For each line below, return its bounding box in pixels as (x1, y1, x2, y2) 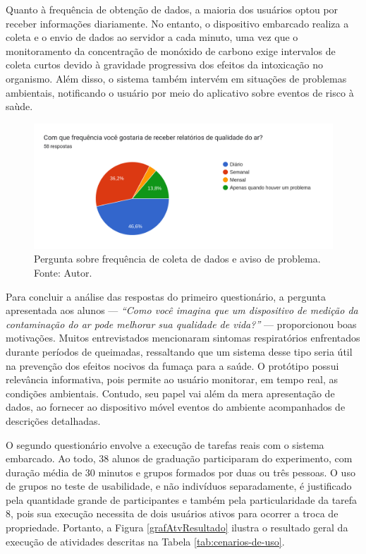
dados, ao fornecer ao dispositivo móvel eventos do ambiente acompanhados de (6, 399, 346, 414)
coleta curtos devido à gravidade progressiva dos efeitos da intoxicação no (6, 57, 324, 72)
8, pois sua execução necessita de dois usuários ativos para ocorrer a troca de (6, 506, 338, 521)
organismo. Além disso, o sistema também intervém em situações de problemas (6, 71, 347, 85)
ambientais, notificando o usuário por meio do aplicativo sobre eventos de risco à (6, 85, 354, 100)
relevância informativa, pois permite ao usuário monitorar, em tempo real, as (6, 372, 338, 387)
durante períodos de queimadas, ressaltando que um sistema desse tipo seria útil (6, 344, 353, 359)
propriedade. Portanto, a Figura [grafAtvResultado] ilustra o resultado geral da (6, 520, 348, 535)
